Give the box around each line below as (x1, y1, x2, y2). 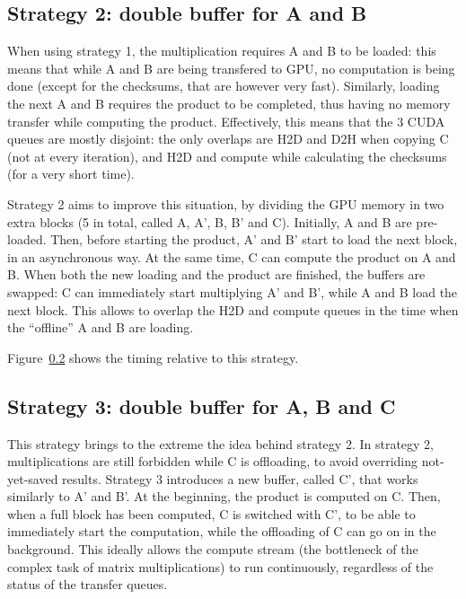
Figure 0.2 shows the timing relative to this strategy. (7, 348, 299, 366)
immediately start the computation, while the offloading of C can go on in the (7, 522, 436, 541)
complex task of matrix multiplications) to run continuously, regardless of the (7, 557, 434, 576)
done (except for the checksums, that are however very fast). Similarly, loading (7, 76, 440, 95)
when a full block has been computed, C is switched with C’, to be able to (7, 504, 416, 523)
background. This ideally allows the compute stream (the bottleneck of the (7, 540, 418, 559)
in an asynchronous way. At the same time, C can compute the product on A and (7, 247, 456, 266)
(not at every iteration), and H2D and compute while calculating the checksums (7, 146, 447, 165)
